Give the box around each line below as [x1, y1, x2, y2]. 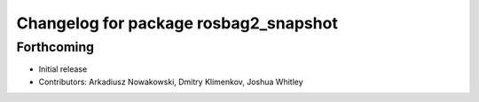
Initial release [38, 64, 88, 75]
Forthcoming [16, 39, 95, 55]
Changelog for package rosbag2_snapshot [16, 13, 339, 33]
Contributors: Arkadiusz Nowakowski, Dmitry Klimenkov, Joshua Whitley [38, 76, 303, 87]
